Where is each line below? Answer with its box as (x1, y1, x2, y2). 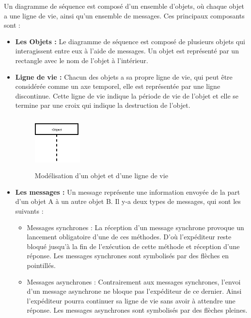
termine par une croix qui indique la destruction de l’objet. (15, 100, 190, 110)
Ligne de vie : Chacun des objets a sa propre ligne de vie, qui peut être (15, 71, 233, 82)
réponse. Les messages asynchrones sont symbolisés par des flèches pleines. (27, 305, 248, 315)
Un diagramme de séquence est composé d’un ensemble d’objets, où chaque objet (4, 1, 244, 11)
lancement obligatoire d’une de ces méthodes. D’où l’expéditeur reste (27, 232, 232, 242)
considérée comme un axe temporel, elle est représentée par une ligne (15, 81, 220, 91)
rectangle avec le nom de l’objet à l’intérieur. (15, 55, 148, 65)
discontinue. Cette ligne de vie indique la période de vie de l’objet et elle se (15, 90, 239, 100)
